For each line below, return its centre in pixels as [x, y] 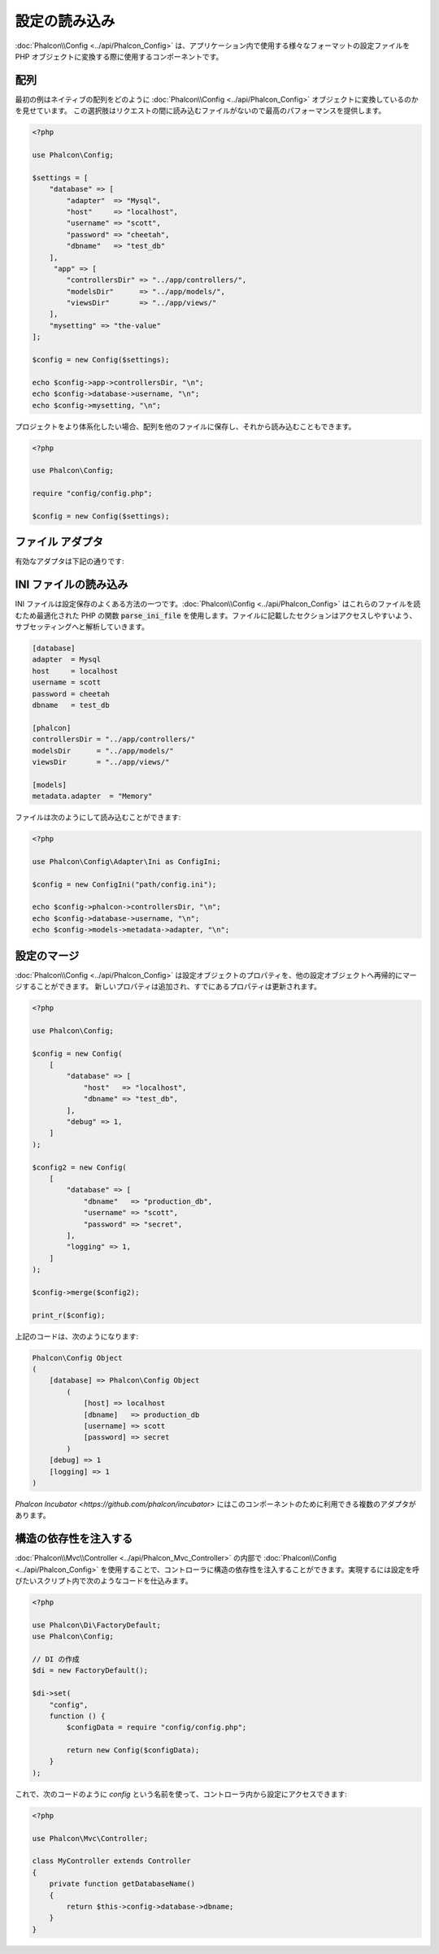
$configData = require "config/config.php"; [156, 1728]
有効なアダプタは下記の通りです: [70, 562]
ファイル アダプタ [59, 542]
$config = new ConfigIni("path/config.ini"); [124, 884]
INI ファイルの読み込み [72, 585]
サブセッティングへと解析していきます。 [82, 627]
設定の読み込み [65, 21]
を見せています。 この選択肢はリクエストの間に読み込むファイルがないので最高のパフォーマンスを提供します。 [200, 111]
